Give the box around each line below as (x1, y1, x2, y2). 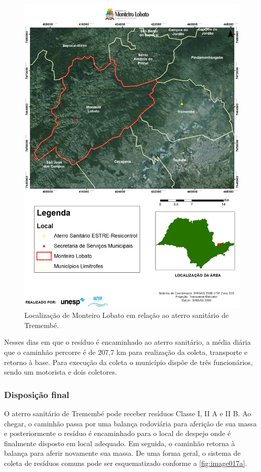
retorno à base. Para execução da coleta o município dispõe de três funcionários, (4, 356, 253, 367)
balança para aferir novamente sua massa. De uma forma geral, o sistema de (4, 448, 241, 458)
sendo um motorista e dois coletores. (4, 367, 117, 377)
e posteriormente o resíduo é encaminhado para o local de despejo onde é (4, 428, 231, 439)
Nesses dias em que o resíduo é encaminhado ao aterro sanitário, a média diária (4, 337, 251, 347)
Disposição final (4, 388, 69, 401)
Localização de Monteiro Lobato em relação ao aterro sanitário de (24, 310, 229, 320)
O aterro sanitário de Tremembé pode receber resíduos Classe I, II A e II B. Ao (4, 408, 251, 419)
